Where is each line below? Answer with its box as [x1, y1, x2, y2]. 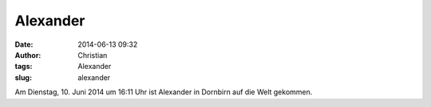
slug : [14, 72, 32, 82]
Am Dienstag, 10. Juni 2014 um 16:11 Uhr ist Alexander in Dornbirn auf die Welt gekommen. [14, 87, 313, 97]
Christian [77, 50, 108, 59]
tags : [14, 62, 33, 71]
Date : [14, 40, 34, 49]
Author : [14, 50, 42, 59]
